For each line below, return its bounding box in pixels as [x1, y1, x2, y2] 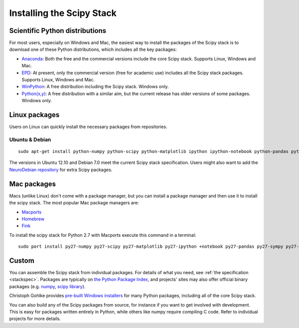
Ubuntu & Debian [9, 136, 51, 143]
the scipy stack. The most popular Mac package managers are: [9, 200, 139, 206]
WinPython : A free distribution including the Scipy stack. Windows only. [21, 84, 169, 90]
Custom [9, 256, 34, 265]
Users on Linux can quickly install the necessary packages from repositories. [9, 124, 167, 130]
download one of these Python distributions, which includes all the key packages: [9, 46, 177, 52]
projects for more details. [9, 316, 61, 322]
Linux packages [9, 111, 60, 119]
